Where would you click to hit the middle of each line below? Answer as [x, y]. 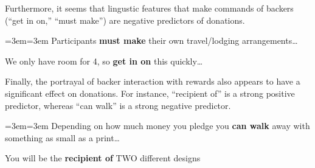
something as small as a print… [62, 137]
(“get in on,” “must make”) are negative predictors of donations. [125, 20]
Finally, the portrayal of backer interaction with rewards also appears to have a [153, 81]
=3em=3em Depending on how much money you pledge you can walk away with [157, 126]
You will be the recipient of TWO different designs [103, 158]
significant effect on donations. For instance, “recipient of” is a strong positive [150, 93]
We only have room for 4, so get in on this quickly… [104, 61]
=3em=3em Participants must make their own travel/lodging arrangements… [151, 40]
